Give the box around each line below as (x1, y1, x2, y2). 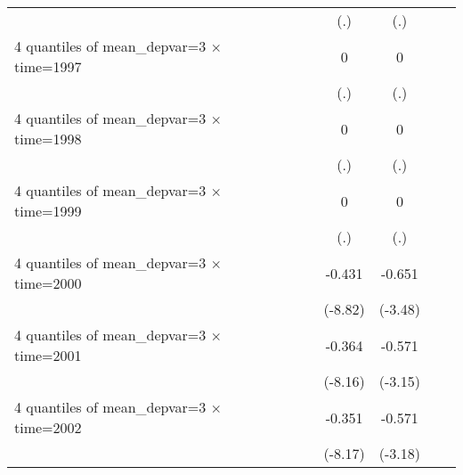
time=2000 (14, 273, 82, 293)
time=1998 (14, 128, 82, 149)
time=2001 (14, 345, 82, 365)
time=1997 (14, 56, 82, 77)
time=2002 (14, 417, 82, 438)
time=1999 (14, 201, 82, 221)
